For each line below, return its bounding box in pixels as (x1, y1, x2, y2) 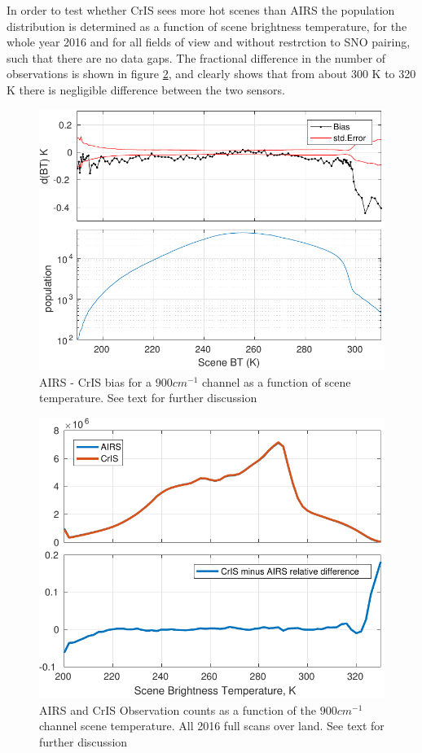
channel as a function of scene (202, 373, 351, 390)
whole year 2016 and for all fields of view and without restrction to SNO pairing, (7, 33, 411, 50)
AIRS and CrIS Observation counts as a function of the (39, 701, 317, 718)
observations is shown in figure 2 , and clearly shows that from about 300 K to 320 (7, 65, 416, 82)
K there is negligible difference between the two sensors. (7, 81, 285, 98)
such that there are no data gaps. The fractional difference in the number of (7, 49, 386, 66)
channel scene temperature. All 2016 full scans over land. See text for (39, 717, 385, 734)
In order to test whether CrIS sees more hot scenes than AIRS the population (7, 2, 395, 18)
